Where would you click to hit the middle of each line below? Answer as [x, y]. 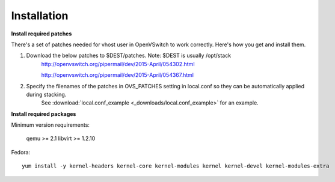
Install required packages [44, 114]
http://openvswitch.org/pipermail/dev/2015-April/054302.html [118, 64]
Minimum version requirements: [51, 125]
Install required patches [41, 34]
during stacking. [46, 94]
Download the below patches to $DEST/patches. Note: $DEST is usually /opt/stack [129, 56]
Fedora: [21, 152]
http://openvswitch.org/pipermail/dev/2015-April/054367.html [118, 75]
